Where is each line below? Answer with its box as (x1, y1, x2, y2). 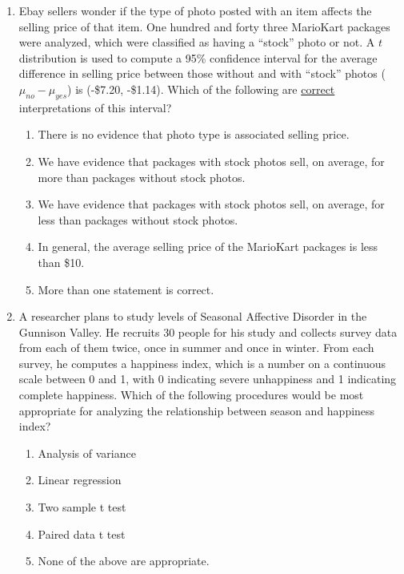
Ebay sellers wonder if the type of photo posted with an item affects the (18, 2, 372, 18)
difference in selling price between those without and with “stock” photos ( (18, 65, 386, 82)
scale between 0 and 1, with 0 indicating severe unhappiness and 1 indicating (18, 370, 397, 387)
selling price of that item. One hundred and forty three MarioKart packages (18, 18, 390, 34)
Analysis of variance (38, 444, 136, 461)
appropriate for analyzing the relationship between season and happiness (18, 402, 375, 418)
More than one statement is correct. (38, 281, 214, 297)
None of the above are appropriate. (38, 552, 210, 569)
